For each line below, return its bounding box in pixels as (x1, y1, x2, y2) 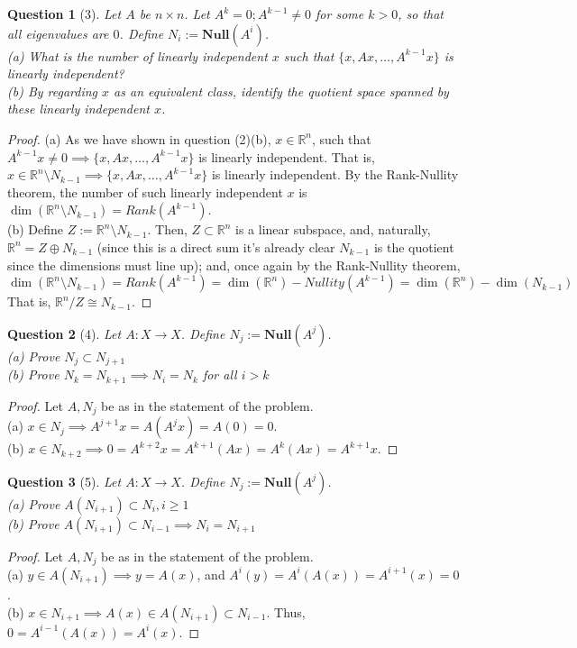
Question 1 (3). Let (7, 5, 122, 23)
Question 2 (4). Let (7, 324, 122, 342)
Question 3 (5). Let (7, 471, 122, 490)
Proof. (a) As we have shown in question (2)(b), (7, 129, 271, 148)
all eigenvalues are (7, 23, 109, 42)
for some (316, 5, 364, 23)
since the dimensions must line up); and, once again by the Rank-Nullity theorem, (7, 255, 461, 274)
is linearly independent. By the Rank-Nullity (211, 165, 459, 184)
